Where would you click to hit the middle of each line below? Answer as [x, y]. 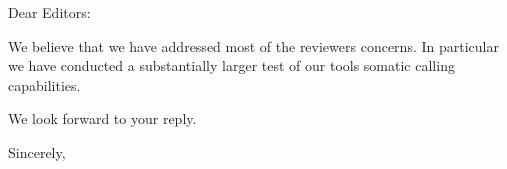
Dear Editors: [49, 12]
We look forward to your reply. [102, 118]
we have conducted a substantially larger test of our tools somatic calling [231, 65]
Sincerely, [37, 151]
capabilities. [44, 84]
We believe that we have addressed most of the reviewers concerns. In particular [253, 45]
